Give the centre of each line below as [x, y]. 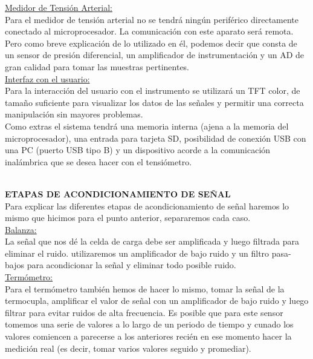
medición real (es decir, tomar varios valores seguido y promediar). [128, 348]
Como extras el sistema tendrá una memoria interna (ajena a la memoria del [147, 126]
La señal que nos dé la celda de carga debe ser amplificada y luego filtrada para [152, 241]
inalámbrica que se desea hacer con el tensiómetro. [98, 161]
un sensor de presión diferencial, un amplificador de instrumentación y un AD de [155, 55]
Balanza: [21, 229]
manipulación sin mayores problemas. [74, 114]
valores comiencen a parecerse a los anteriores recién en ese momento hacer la [148, 336]
